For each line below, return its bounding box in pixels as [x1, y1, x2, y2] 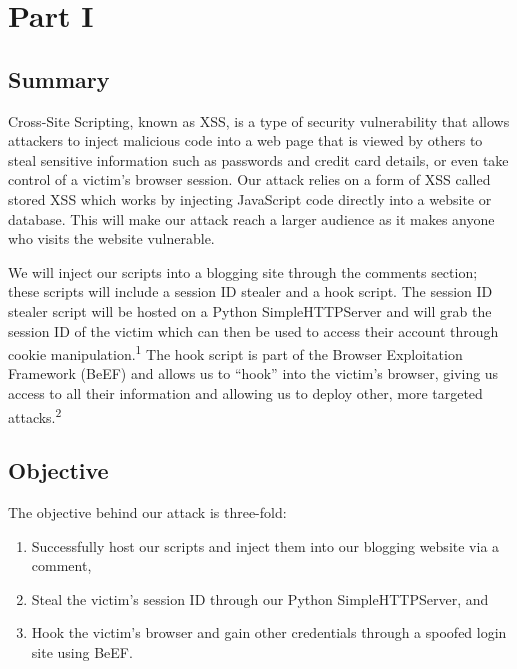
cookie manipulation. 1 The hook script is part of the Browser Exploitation [8, 341, 463, 364]
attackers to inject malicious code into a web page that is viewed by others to [8, 130, 483, 151]
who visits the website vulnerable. [8, 228, 215, 249]
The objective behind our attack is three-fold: [8, 502, 287, 522]
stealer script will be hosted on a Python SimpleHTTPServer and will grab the [8, 300, 492, 321]
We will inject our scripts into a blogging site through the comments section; [8, 261, 478, 282]
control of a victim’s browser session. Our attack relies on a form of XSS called [8, 169, 491, 190]
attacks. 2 [8, 403, 62, 427]
